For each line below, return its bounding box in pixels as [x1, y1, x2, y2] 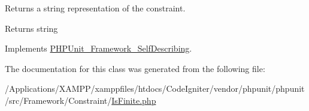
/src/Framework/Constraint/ [5, 94, 112, 106]
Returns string [5, 22, 58, 34]
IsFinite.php [111, 94, 156, 106]
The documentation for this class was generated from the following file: [5, 62, 265, 74]
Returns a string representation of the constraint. [5, 2, 186, 14]
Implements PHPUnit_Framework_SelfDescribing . [5, 42, 192, 55]
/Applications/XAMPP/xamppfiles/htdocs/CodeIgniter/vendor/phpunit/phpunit [5, 82, 305, 95]
